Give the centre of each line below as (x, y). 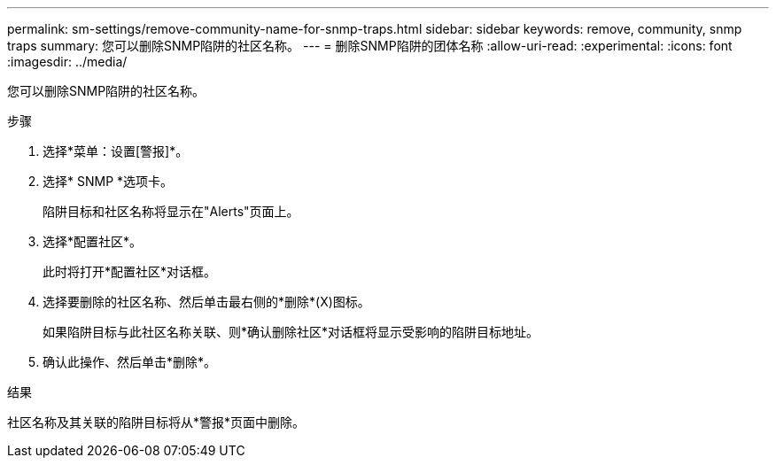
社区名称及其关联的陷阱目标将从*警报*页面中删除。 (156, 422)
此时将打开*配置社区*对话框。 (130, 271)
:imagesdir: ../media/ (67, 62)
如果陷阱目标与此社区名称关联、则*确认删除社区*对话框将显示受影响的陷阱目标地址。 (291, 332)
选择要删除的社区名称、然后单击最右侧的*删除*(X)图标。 (206, 302)
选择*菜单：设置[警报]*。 (116, 151)
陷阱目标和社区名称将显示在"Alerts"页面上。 (171, 211)
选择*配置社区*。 (93, 241)
